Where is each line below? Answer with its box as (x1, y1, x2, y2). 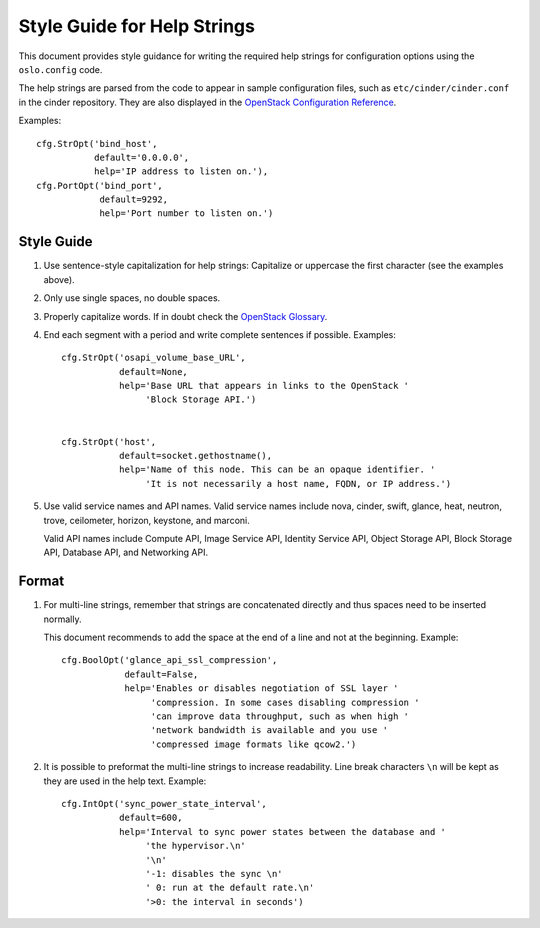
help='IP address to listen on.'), (93, 166, 269, 177)
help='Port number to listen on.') (99, 208, 274, 219)
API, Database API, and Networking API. (43, 546, 209, 559)
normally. (43, 613, 82, 625)
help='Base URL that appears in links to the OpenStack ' (118, 380, 410, 392)
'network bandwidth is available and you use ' (150, 725, 389, 736)
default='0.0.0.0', (93, 151, 190, 163)
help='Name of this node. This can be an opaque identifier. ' (118, 464, 436, 475)
